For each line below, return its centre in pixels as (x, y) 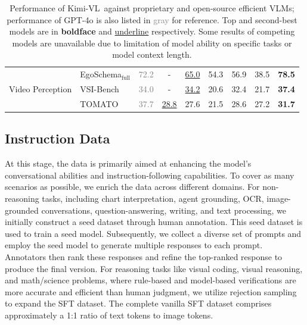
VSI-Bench (100, 89)
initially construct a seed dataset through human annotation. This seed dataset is (154, 222)
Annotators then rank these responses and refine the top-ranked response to (144, 256)
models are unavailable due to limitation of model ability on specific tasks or (152, 43)
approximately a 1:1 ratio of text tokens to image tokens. (109, 315)
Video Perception (41, 89)
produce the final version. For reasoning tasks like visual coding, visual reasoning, (154, 268)
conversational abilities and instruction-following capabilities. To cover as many (150, 175)
